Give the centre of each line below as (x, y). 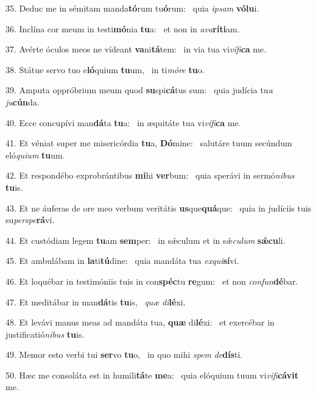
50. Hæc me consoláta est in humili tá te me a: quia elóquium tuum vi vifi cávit (152, 375)
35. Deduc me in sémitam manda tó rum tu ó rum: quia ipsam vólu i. (132, 8)
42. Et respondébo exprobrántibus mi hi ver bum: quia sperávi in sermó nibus (150, 175)
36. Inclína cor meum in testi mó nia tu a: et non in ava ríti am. (123, 28)
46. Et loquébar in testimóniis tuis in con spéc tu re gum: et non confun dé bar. (152, 281)
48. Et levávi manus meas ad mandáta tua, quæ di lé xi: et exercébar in (140, 322)
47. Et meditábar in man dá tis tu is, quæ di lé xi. (96, 301)
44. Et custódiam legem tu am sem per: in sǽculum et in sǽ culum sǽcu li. (146, 240)
